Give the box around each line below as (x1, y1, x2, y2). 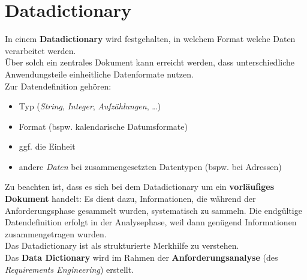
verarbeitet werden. (5, 44, 76, 56)
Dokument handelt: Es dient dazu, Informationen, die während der (5, 192, 256, 205)
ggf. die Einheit (19, 140, 76, 153)
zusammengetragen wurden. (5, 227, 107, 240)
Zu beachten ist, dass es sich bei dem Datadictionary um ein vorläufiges (5, 180, 275, 193)
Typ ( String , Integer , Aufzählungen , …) (19, 100, 161, 112)
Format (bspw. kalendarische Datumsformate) (19, 120, 188, 132)
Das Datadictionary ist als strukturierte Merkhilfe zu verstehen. (5, 239, 239, 252)
